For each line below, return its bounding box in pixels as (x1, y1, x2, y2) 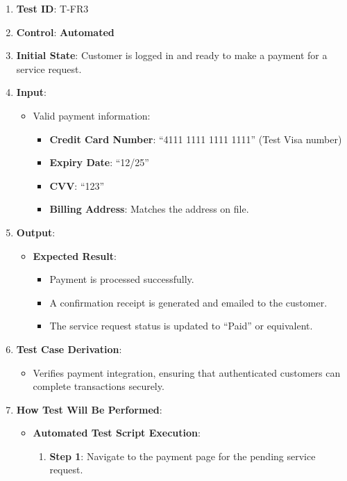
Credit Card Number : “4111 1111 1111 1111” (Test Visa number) (49, 131, 342, 146)
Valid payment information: (33, 108, 151, 122)
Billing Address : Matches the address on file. (49, 202, 249, 216)
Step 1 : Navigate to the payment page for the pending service (49, 448, 316, 463)
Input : (16, 85, 46, 99)
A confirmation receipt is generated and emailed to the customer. (49, 295, 328, 309)
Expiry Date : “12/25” (49, 155, 149, 170)
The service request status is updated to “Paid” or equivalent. (49, 318, 313, 333)
